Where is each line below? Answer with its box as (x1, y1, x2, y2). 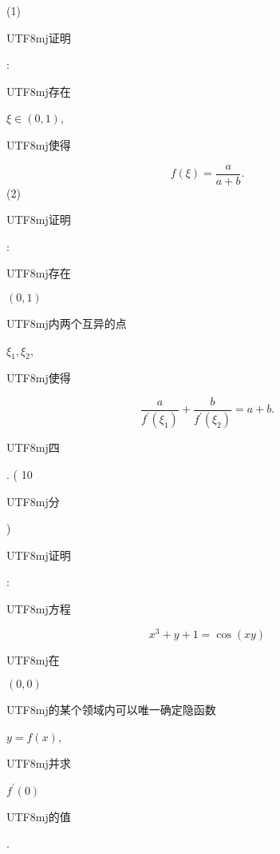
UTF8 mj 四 (6, 439, 60, 456)
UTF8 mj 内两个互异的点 (6, 315, 127, 331)
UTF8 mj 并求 (6, 755, 71, 772)
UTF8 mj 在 (6, 651, 60, 668)
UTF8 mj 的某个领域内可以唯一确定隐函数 (6, 701, 216, 718)
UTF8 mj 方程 (6, 600, 71, 617)
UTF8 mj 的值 (6, 808, 71, 824)
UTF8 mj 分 (6, 493, 60, 509)
